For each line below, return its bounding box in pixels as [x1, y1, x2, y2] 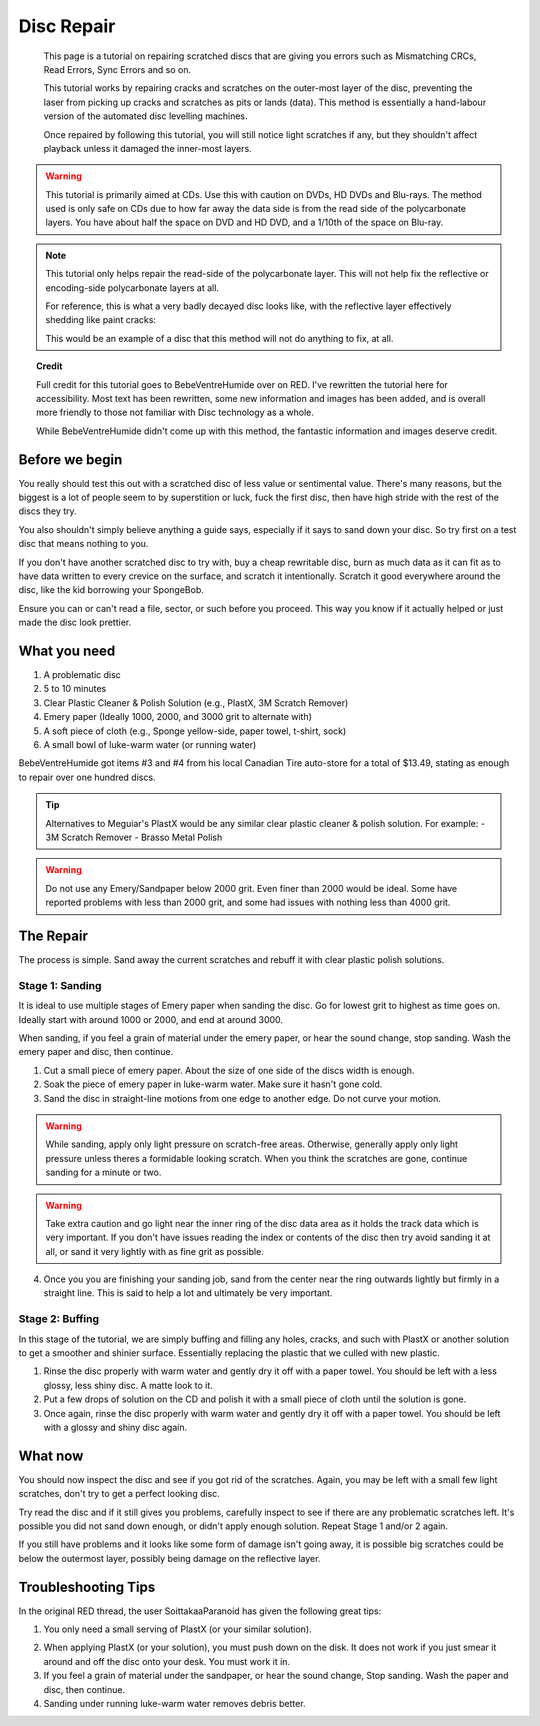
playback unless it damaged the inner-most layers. [43, 142, 252, 154]
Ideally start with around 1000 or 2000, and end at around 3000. [18, 1013, 284, 1025]
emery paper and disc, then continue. [18, 1046, 174, 1058]
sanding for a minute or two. [45, 1166, 162, 1179]
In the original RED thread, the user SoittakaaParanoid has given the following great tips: [18, 1605, 382, 1617]
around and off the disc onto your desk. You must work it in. [43, 1655, 290, 1667]
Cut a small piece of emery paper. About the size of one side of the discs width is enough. [43, 1064, 415, 1076]
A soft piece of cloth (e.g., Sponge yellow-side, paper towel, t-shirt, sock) [43, 725, 347, 737]
